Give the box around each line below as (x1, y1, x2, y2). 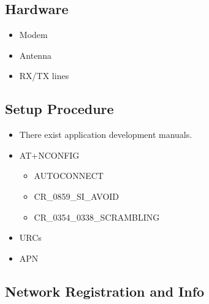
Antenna (19, 48, 51, 61)
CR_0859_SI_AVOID (34, 189, 120, 202)
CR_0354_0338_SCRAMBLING (34, 210, 160, 223)
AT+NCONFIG (19, 148, 80, 161)
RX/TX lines (19, 69, 69, 82)
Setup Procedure (5, 99, 114, 118)
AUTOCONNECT (34, 169, 104, 182)
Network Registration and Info (5, 281, 205, 300)
